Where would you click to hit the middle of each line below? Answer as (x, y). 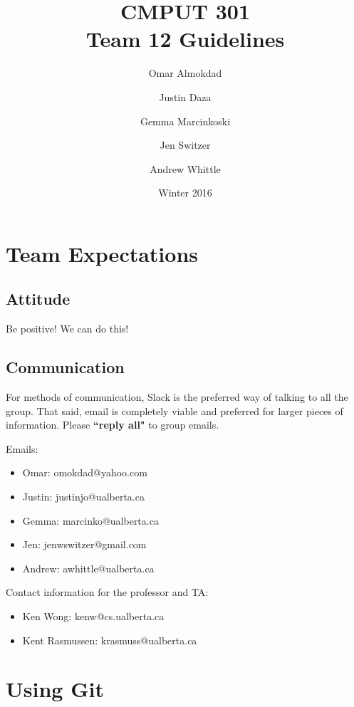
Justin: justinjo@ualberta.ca (83, 497)
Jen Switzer (185, 145)
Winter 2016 (185, 193)
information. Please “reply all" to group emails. (113, 425)
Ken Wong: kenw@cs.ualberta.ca (93, 616)
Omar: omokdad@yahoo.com (85, 472)
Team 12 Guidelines (185, 39)
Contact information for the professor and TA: (107, 592)
